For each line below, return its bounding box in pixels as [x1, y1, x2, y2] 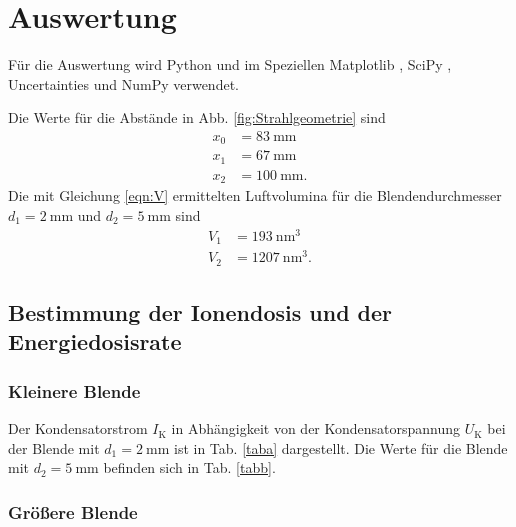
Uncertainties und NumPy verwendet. [8, 73, 239, 94]
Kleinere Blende [8, 378, 141, 403]
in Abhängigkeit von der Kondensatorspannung [171, 418, 461, 439]
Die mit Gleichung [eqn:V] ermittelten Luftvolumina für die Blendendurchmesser [8, 185, 502, 206]
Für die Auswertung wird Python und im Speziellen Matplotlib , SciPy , [8, 54, 452, 75]
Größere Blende [8, 499, 138, 524]
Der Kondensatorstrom [8, 418, 148, 439]
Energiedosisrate [8, 326, 182, 357]
